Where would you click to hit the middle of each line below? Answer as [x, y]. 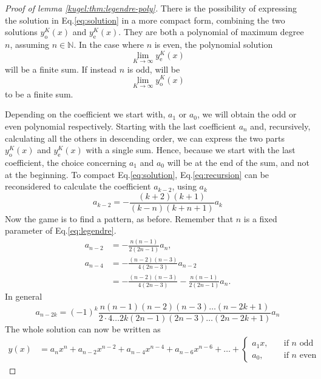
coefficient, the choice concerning [66, 162]
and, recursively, [280, 126]
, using [184, 186]
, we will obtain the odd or [247, 114]
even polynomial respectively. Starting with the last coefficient [120, 126]
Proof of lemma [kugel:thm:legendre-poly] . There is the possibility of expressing [151, 8]
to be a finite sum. [39, 94]
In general [24, 296]
